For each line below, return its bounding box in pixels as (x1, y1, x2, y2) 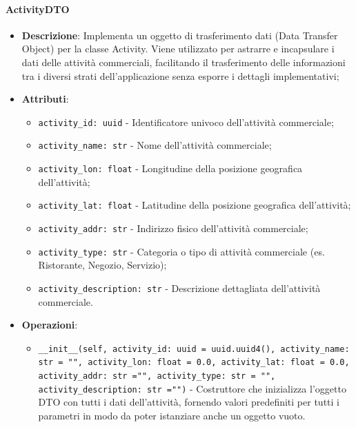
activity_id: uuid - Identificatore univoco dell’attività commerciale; (38, 114, 334, 129)
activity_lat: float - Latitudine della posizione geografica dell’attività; (38, 198, 351, 212)
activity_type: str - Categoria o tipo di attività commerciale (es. (38, 244, 325, 258)
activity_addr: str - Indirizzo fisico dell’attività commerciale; (38, 220, 308, 235)
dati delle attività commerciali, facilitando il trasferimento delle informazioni (21, 54, 346, 69)
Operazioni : (21, 317, 78, 332)
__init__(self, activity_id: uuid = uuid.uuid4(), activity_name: (38, 344, 350, 354)
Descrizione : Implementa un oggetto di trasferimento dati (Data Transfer (21, 28, 338, 42)
